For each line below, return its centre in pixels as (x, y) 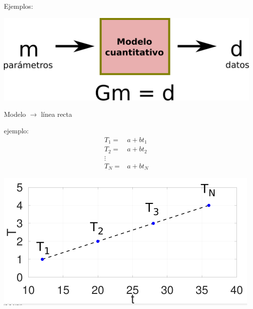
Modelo (15, 114)
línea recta (57, 114)
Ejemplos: (18, 6)
